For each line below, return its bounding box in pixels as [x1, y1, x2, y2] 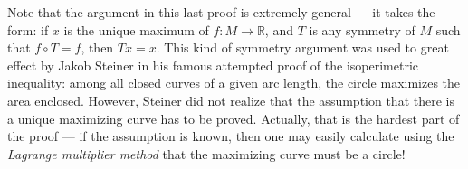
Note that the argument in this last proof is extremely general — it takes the [7, 3, 435, 21]
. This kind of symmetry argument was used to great [156, 38, 449, 57]
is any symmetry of [309, 20, 415, 39]
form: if [7, 20, 49, 39]
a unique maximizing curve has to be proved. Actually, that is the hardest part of [7, 108, 460, 127]
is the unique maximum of [63, 20, 209, 39]
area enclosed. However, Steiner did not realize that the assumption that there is [7, 90, 454, 109]
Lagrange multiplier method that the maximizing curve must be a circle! [7, 144, 406, 163]
